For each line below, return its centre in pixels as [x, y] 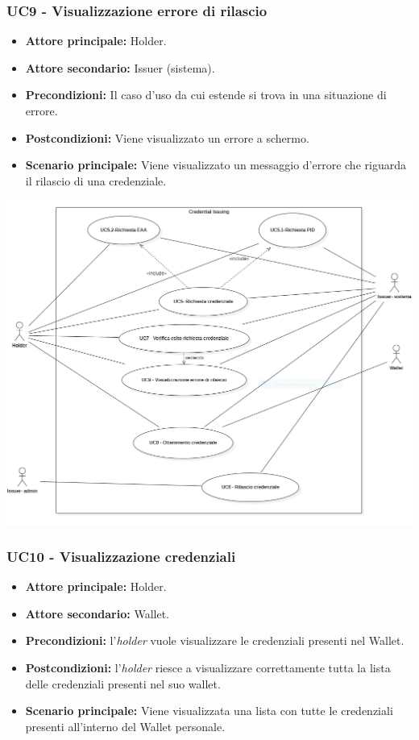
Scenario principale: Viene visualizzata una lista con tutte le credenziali [209, 711]
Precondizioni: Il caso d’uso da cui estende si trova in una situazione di [206, 95]
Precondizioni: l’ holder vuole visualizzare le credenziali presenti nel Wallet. [215, 640]
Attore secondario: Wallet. [97, 613]
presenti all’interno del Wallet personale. [125, 726]
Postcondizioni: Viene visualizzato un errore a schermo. [167, 137]
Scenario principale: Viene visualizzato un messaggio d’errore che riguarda [216, 165]
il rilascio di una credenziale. [96, 180]
